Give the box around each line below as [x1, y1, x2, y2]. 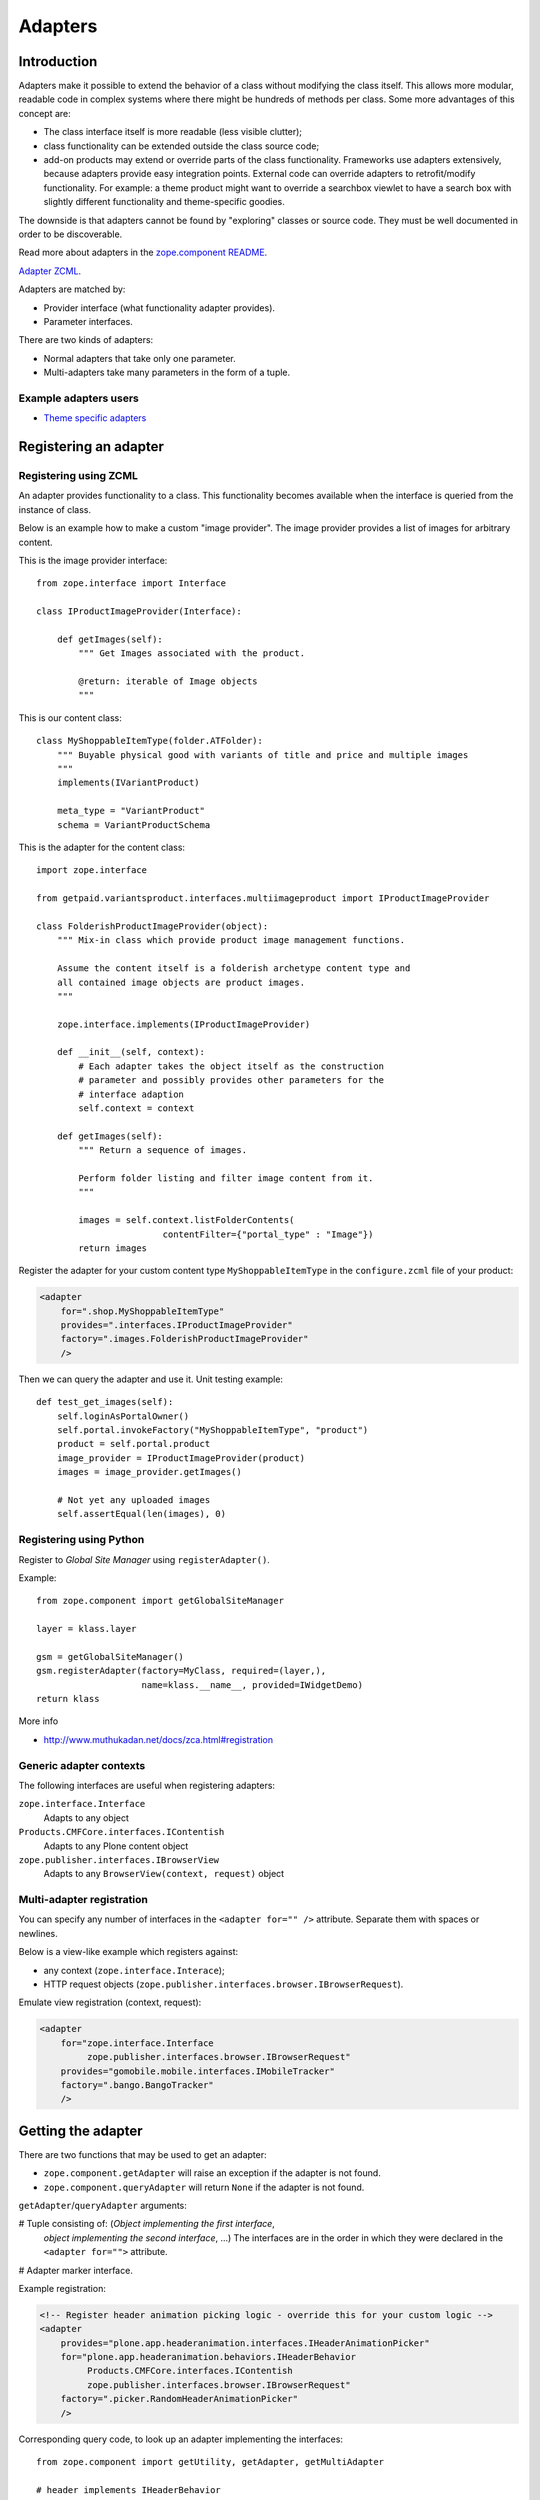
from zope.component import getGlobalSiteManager [36, 1595, 285, 1607]
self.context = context [78, 1103, 195, 1114]
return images [78, 1242, 148, 1254]
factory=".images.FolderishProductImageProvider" [60, 1333, 309, 1345]
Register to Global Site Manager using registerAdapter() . [18, 1553, 270, 1565]
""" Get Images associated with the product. [78, 648, 305, 659]
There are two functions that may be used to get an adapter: [18, 2148, 267, 2160]
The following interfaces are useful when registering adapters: [18, 1779, 275, 1791]
